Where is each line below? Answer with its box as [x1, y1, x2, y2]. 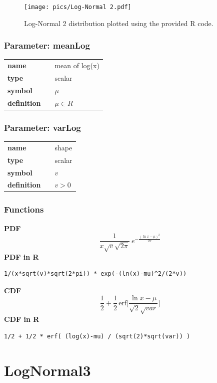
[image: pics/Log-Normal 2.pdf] [24, 4, 131, 11]
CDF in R [4, 313, 39, 324]
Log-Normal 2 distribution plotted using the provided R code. [24, 18, 213, 28]
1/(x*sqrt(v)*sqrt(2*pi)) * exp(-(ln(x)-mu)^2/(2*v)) [4, 270, 187, 278]
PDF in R [4, 251, 39, 262]
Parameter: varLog [4, 121, 81, 133]
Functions [4, 203, 44, 216]
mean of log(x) [54, 60, 99, 71]
